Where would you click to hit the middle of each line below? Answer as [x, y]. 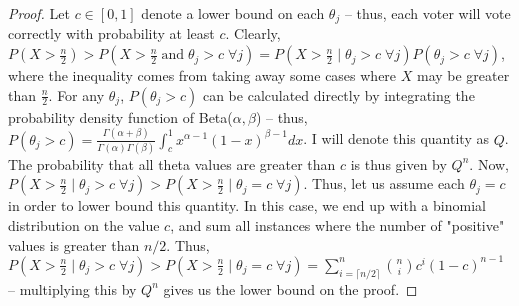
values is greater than [74, 244]
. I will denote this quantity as [396, 138]
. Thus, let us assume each [384, 183]
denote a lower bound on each [233, 13]
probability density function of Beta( [120, 116]
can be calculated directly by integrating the [338, 94]
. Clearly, [253, 33]
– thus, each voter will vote [427, 13]
